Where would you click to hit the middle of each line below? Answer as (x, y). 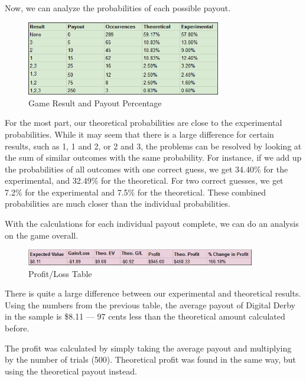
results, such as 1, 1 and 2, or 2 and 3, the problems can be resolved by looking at (153, 146)
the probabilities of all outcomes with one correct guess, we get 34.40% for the (147, 169)
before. (17, 328)
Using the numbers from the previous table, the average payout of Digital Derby (150, 305)
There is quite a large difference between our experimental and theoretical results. (153, 293)
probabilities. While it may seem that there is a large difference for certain (139, 134)
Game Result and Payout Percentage (95, 102)
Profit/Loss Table (60, 273)
